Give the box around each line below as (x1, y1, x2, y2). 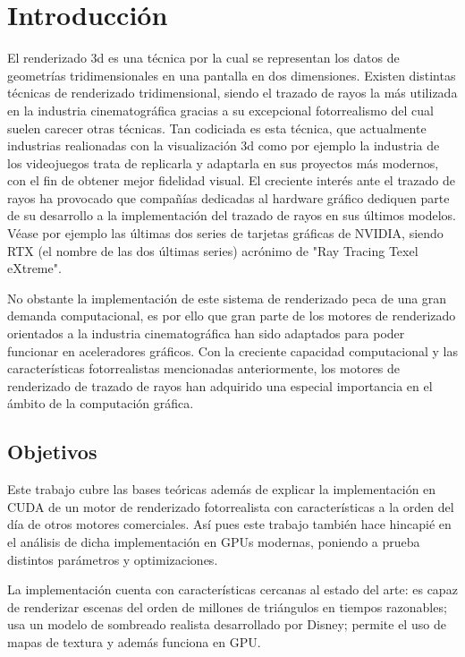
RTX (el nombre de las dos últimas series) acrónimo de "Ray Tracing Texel (7, 241, 418, 260)
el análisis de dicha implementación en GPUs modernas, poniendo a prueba (7, 532, 420, 550)
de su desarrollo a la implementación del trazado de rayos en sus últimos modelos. (7, 206, 456, 225)
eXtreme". (7, 259, 62, 277)
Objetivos (7, 438, 97, 465)
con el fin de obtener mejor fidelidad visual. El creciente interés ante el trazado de (7, 171, 456, 190)
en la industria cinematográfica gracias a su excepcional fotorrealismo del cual (7, 100, 434, 119)
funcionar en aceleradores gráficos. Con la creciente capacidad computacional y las (7, 341, 459, 360)
